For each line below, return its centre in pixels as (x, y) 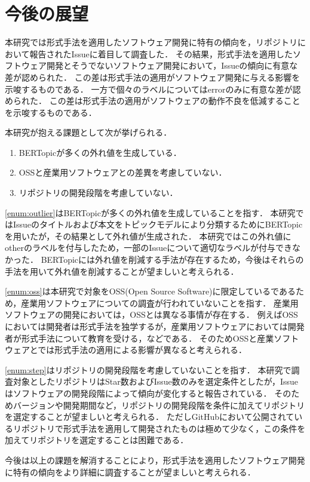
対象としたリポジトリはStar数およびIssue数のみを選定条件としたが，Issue (156, 381)
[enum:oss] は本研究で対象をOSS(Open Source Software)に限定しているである (150, 291)
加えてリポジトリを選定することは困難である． (97, 440)
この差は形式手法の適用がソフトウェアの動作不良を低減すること (175, 101)
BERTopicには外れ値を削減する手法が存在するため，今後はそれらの (172, 260)
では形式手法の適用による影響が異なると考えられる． (142, 350)
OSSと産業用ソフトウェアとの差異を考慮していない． (123, 172)
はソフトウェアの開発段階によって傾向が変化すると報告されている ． (138, 393)
